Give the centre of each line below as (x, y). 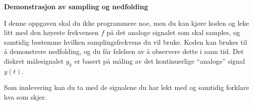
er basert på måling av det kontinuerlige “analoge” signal (160, 61)
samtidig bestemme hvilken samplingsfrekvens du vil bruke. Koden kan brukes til (126, 42)
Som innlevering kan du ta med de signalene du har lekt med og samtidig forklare (126, 87)
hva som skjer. (25, 96)
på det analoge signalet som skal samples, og (173, 32)
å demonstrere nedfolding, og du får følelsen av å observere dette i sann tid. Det (124, 51)
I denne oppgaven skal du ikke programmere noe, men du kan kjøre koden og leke (126, 23)
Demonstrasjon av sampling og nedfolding (76, 6)
